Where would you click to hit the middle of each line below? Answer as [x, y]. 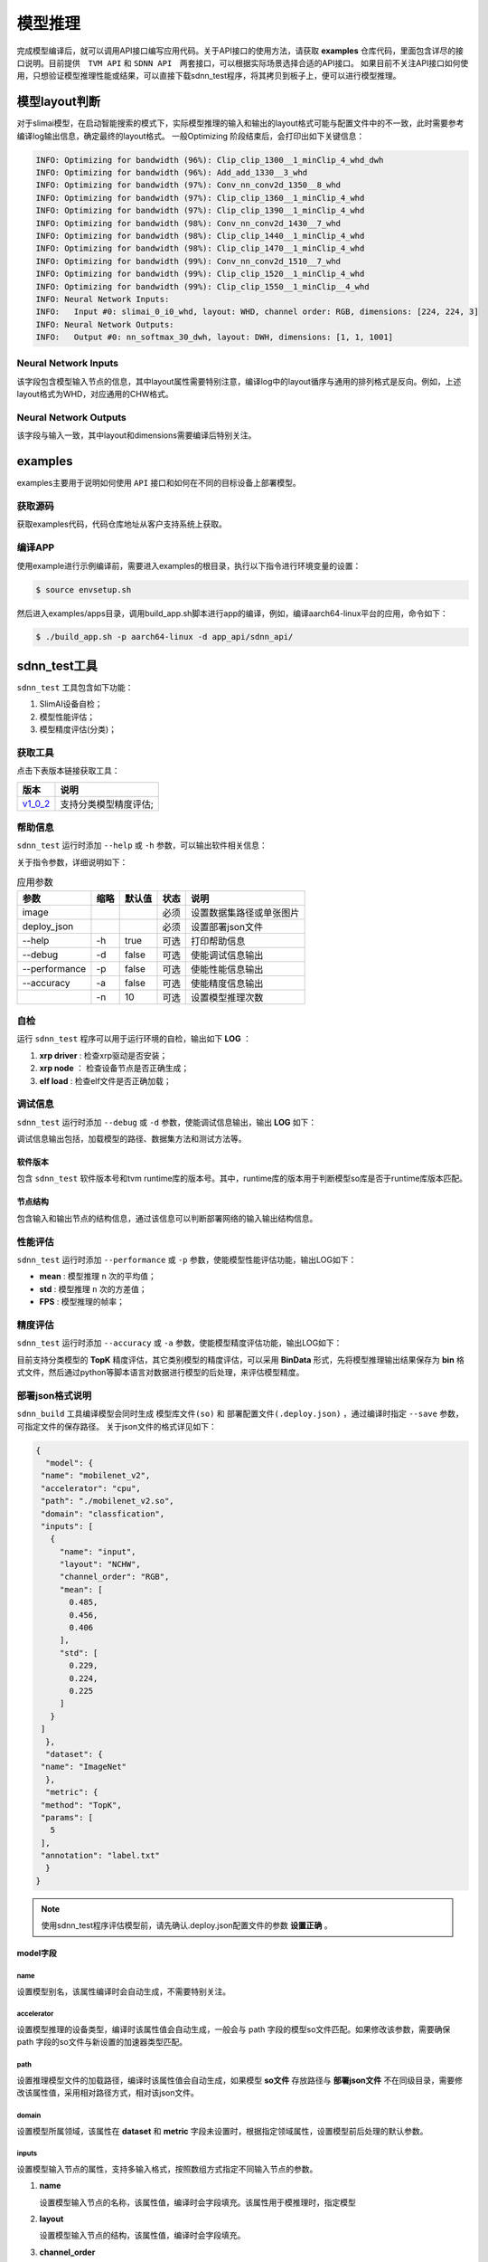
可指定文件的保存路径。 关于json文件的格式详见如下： [117, 1426]
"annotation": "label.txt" [100, 1856]
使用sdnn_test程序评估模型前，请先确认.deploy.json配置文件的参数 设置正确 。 [187, 1925]
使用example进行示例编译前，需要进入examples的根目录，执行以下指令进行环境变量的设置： [189, 565]
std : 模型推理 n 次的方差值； [93, 1288]
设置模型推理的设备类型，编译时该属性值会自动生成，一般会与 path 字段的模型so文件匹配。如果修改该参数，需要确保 [234, 2029]
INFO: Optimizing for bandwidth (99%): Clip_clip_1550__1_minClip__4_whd [202, 286]
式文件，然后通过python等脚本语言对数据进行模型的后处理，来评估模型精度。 [160, 1373]
